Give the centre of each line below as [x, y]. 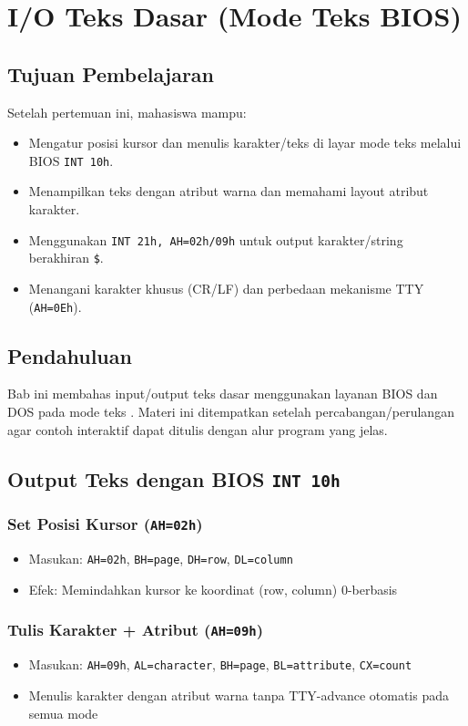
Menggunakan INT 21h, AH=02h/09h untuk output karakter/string [216, 239]
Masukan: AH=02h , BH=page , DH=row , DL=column [161, 559]
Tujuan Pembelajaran [111, 73]
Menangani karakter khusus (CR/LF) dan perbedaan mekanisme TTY [226, 288]
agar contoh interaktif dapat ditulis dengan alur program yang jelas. [198, 429]
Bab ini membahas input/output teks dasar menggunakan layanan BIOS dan [223, 394]
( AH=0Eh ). [55, 306]
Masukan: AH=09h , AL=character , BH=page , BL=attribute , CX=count [220, 664]
